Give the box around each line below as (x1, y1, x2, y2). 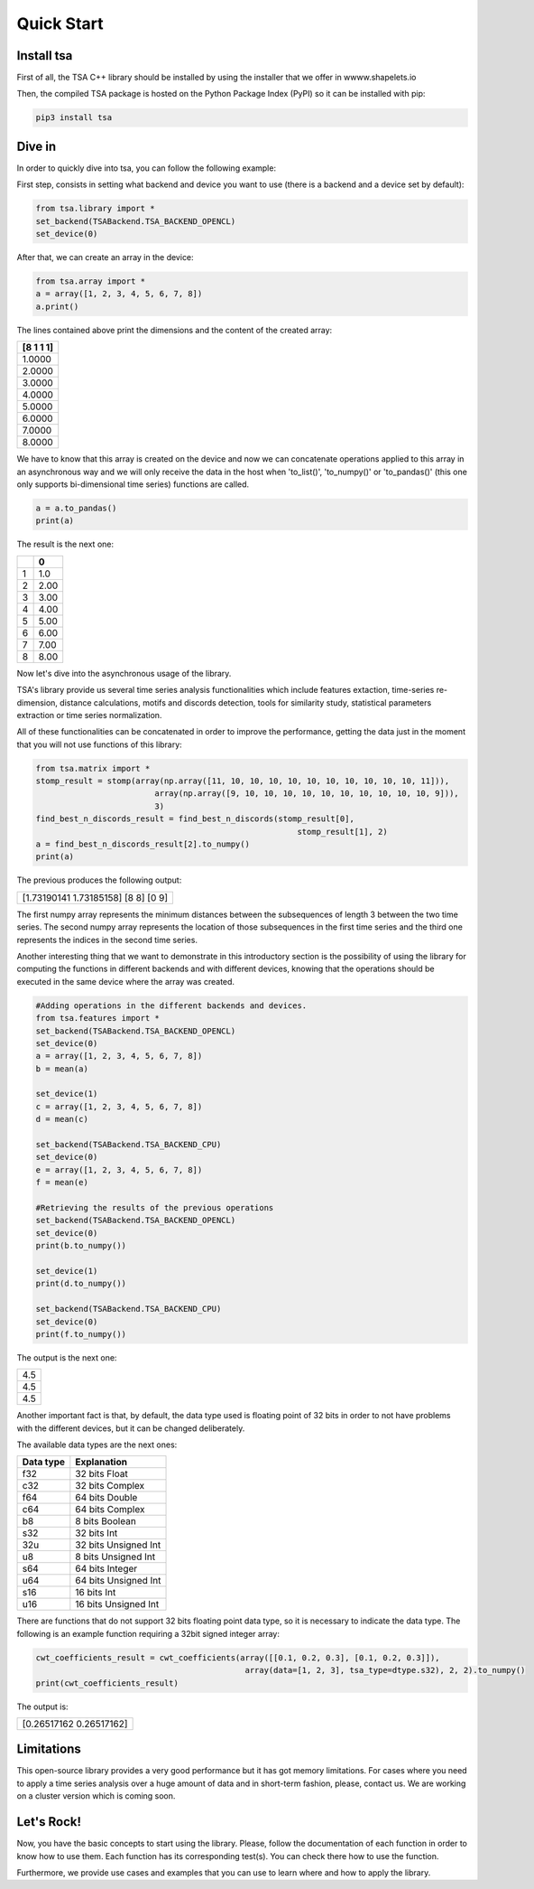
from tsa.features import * (35, 1013, 160, 1024)
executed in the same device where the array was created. (16, 976, 235, 987)
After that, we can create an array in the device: (16, 252, 194, 263)
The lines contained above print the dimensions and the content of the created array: (16, 324, 333, 335)
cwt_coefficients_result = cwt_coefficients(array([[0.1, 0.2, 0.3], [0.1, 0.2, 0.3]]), (35, 1652, 441, 1662)
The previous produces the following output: (16, 874, 182, 885)
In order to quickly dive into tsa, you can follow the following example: (16, 163, 277, 173)
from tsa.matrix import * (35, 763, 151, 773)
